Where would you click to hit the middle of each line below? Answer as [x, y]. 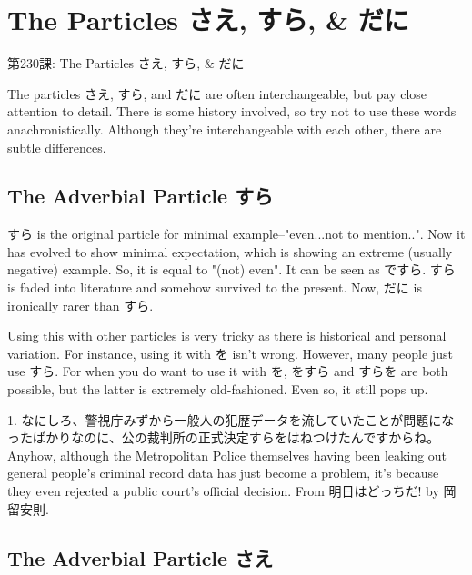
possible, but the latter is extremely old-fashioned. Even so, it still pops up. [218, 389]
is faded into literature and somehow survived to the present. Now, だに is [215, 287]
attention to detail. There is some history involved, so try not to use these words [232, 111]
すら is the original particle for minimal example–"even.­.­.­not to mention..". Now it [236, 234]
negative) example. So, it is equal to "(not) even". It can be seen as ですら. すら [231, 269]
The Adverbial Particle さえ [141, 557]
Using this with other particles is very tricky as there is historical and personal [227, 336]
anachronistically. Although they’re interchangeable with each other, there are [225, 129]
